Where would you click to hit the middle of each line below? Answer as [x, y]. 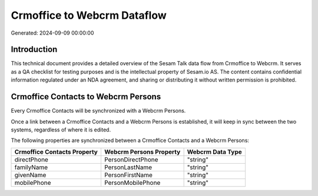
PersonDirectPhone [131, 160]
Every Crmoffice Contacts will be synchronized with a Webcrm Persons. [98, 111]
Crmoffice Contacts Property [56, 151]
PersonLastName [128, 167]
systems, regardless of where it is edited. [61, 130]
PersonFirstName [128, 175]
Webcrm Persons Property [142, 151]
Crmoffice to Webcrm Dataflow [89, 15]
